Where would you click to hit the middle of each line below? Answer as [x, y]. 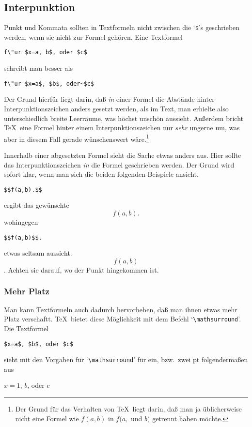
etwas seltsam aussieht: [38, 253]
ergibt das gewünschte [37, 205]
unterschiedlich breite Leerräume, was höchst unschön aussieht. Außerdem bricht [124, 118]
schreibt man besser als [38, 68]
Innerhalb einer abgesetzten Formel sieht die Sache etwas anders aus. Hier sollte [123, 155]
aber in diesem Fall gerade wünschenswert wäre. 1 [77, 138]
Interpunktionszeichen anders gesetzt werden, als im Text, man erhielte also [116, 108]
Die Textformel [26, 328]
